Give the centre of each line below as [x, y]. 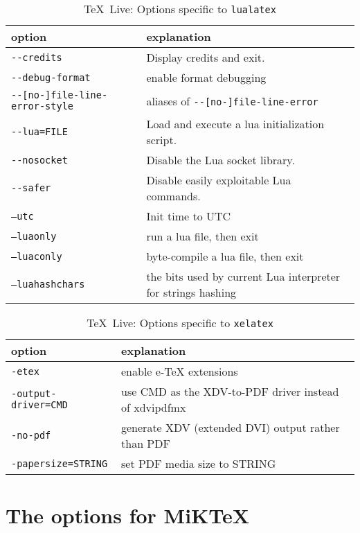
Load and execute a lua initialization [235, 124]
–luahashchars [48, 284]
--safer [31, 188]
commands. [173, 196]
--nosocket [39, 160]
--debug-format [51, 77]
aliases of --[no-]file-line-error [232, 101]
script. [162, 140]
